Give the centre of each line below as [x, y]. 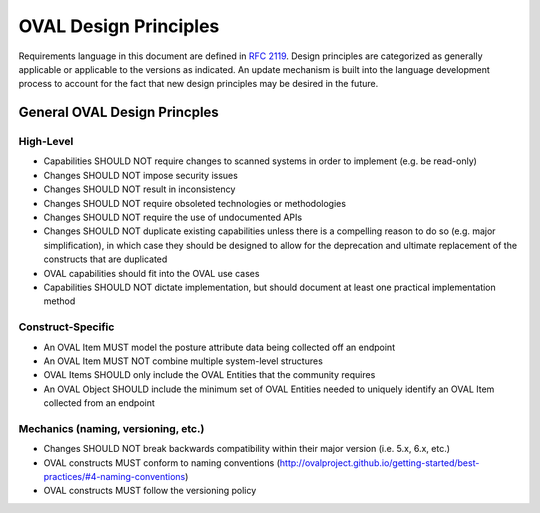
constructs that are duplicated [105, 259]
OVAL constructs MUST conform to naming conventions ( [161, 462]
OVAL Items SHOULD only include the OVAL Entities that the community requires [209, 375]
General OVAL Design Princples [118, 112]
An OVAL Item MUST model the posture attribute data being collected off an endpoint [219, 347]
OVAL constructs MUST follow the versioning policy [150, 491]
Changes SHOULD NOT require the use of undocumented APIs [173, 217]
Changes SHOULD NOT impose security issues [141, 175]
